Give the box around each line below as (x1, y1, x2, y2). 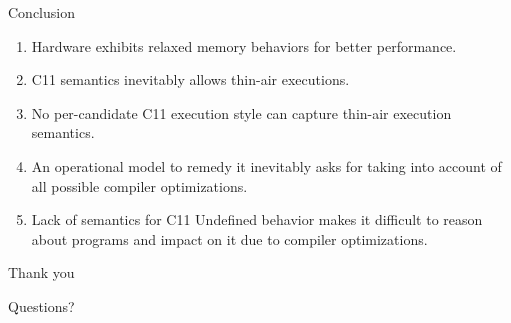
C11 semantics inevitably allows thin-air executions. (31, 69, 350, 90)
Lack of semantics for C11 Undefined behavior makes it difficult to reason (31, 209, 483, 230)
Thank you (8, 262, 75, 283)
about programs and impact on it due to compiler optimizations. (31, 228, 428, 249)
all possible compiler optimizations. (31, 175, 248, 196)
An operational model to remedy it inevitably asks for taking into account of (31, 155, 502, 176)
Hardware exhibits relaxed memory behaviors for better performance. (31, 35, 457, 56)
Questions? (8, 295, 75, 316)
